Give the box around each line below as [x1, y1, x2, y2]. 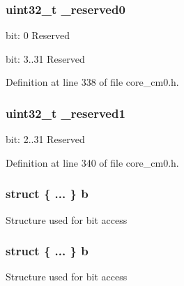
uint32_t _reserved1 [6, 104, 125, 121]
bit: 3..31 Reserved [6, 51, 85, 66]
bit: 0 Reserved [6, 28, 70, 43]
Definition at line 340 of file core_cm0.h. [6, 155, 179, 170]
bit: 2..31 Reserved [6, 132, 85, 146]
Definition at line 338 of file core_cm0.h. [6, 75, 179, 89]
